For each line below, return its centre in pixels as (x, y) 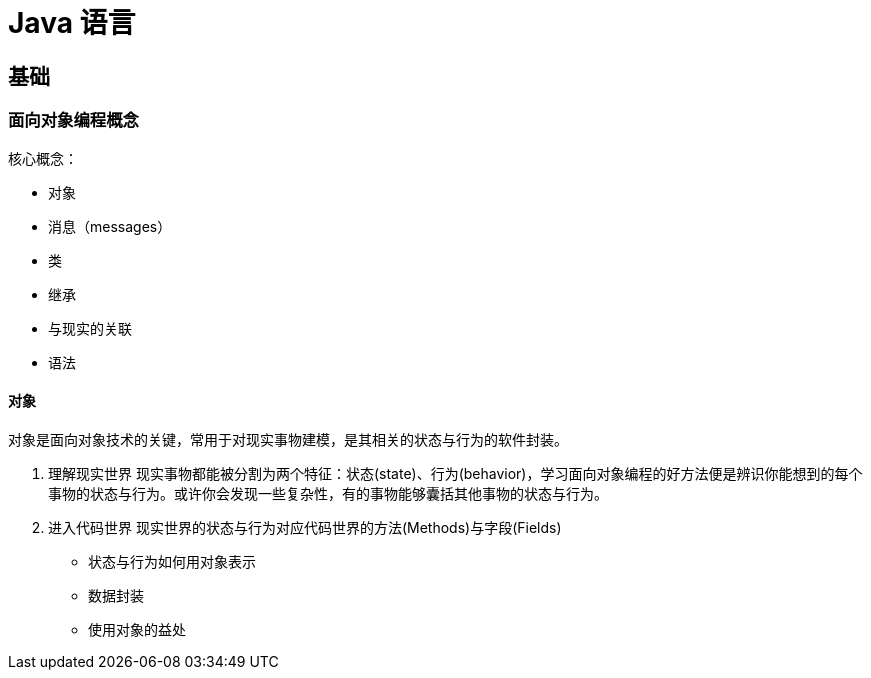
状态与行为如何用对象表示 (172, 561)
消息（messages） (110, 226)
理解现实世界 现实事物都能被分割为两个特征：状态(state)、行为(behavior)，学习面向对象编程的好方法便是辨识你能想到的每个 (455, 473)
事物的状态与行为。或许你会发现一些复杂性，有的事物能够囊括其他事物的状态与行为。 (328, 493)
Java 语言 (72, 23)
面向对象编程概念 (73, 120)
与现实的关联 (90, 328)
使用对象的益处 (137, 629)
